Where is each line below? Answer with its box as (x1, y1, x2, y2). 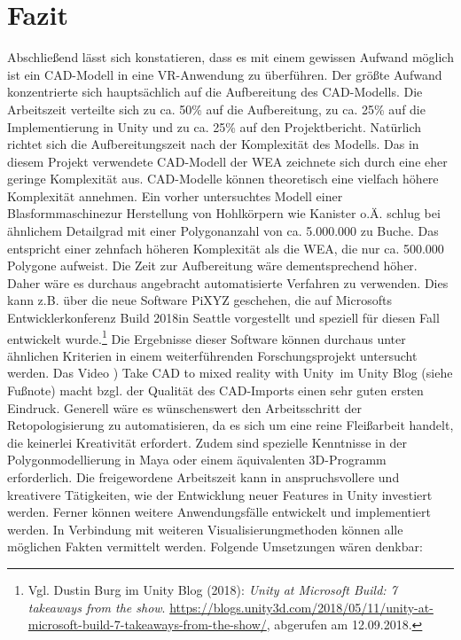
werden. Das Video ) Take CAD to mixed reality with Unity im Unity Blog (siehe (7, 363, 453, 382)
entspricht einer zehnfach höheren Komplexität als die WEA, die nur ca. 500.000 (7, 238, 444, 257)
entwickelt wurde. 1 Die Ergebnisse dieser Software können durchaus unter (7, 326, 406, 347)
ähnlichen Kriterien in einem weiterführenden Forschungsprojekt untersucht (7, 346, 418, 364)
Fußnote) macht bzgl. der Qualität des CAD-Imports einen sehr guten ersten (7, 381, 424, 400)
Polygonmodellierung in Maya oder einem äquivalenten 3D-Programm (7, 450, 387, 469)
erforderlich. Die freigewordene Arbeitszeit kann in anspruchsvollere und (7, 468, 400, 487)
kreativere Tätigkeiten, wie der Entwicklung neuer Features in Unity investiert (7, 485, 433, 503)
